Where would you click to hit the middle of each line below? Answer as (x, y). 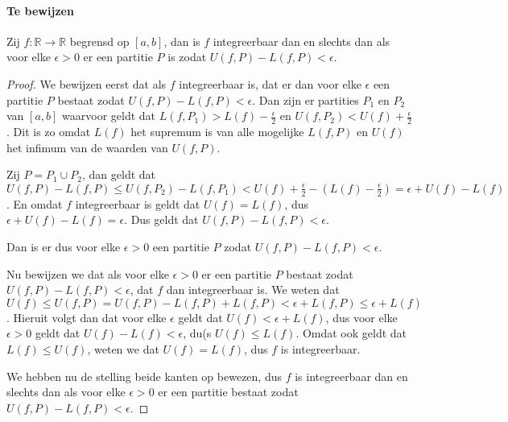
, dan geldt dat (119, 174)
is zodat (187, 57)
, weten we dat (123, 348)
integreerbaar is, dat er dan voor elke (270, 83)
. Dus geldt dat (161, 219)
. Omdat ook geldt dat (351, 333)
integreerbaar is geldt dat (138, 203)
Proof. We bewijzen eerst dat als (87, 83)
